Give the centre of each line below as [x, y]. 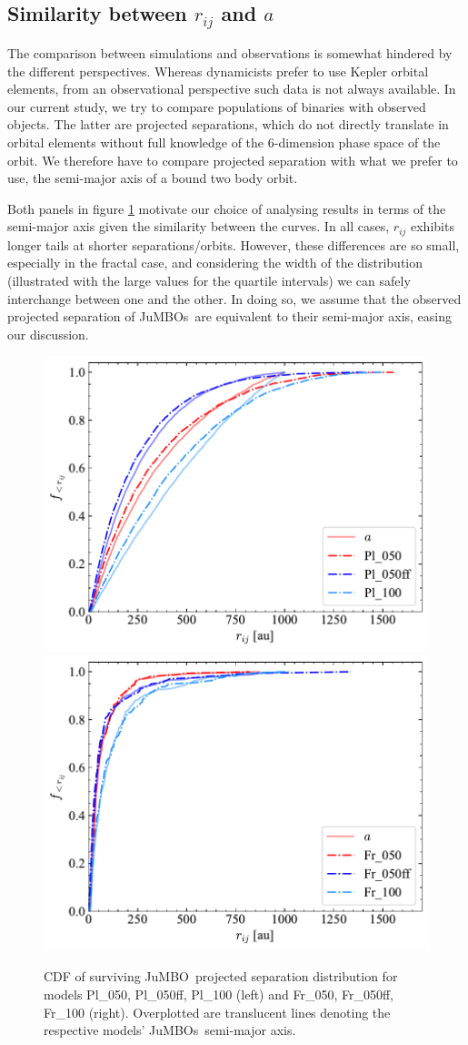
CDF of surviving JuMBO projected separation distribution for [221, 976]
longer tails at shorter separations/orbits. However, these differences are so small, [234, 244]
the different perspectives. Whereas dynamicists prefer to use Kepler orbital [218, 71]
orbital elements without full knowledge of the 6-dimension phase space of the [224, 142]
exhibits [433, 226]
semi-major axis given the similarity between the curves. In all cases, [199, 226]
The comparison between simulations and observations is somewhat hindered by [230, 52]
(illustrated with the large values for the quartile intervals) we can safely [209, 280]
